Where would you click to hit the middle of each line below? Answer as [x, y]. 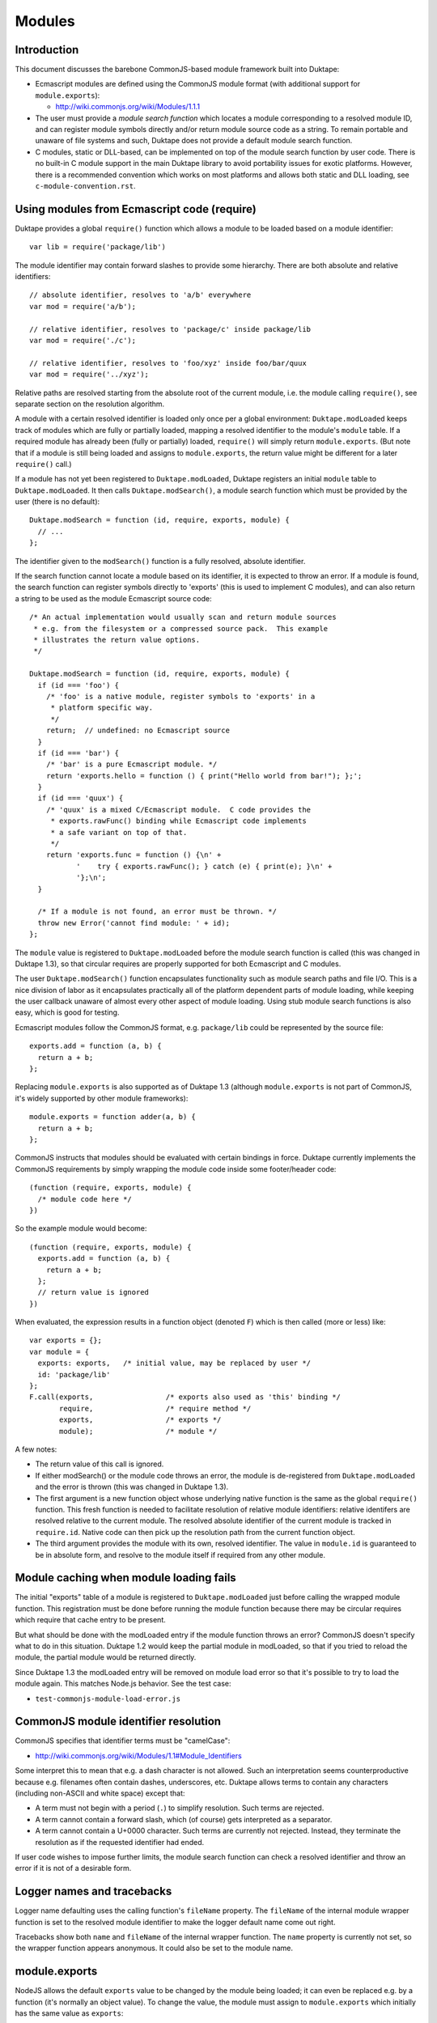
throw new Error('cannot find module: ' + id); [134, 923]
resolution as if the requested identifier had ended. [120, 1842]
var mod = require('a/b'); [83, 306]
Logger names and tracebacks [93, 1892]
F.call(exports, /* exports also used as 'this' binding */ [185, 1397]
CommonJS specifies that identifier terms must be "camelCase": [123, 1741]
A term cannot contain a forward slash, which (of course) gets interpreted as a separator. [184, 1819]
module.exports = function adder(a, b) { [112, 1117]
